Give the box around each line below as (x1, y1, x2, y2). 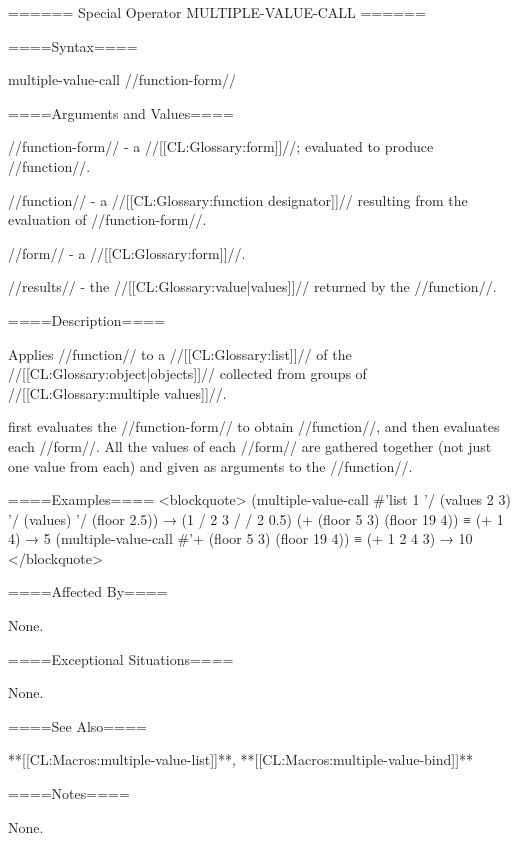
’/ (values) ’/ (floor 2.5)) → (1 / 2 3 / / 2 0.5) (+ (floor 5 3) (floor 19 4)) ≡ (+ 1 (8, 508, 504, 529)
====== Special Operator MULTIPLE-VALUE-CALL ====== (8, 2, 426, 22)
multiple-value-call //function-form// (8, 69, 236, 90)
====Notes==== (8, 783, 130, 804)
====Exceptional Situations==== (8, 648, 234, 669)
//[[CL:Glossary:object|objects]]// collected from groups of (8, 363, 367, 384)
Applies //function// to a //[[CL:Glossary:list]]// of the (8, 343, 352, 364)
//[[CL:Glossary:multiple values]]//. (8, 382, 227, 403)
